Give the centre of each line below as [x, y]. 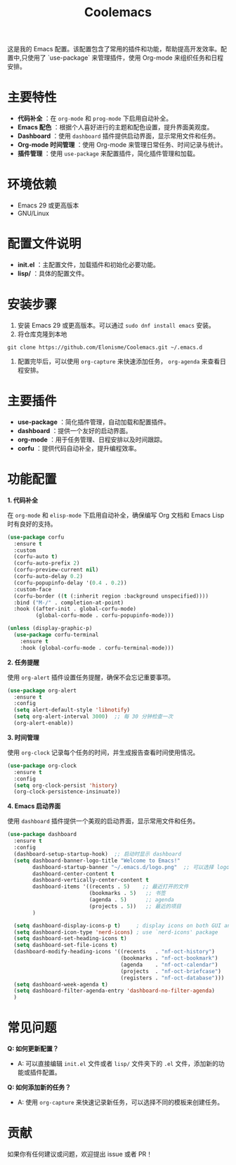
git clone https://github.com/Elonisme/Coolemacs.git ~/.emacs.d [105, 347]
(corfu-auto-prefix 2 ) [47, 563]
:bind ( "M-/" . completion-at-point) [69, 603]
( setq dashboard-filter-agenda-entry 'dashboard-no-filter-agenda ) [114, 991]
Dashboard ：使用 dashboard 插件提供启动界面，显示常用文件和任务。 [118, 136]
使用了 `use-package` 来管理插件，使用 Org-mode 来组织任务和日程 [126, 58]
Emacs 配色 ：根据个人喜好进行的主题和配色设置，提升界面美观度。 [115, 127]
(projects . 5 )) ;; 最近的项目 [135, 906]
